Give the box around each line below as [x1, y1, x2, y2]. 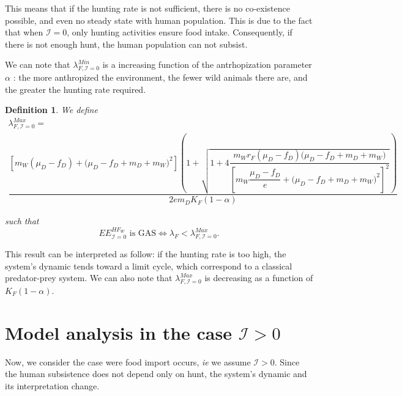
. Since [274, 355, 300, 368]
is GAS [129, 229, 157, 238]
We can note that [5, 58, 70, 71]
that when [5, 26, 43, 38]
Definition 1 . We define [5, 103, 98, 116]
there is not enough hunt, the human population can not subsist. [5, 37, 248, 50]
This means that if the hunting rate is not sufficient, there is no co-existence [5, 2, 290, 14]
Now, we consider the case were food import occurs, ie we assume [5, 355, 251, 368]
